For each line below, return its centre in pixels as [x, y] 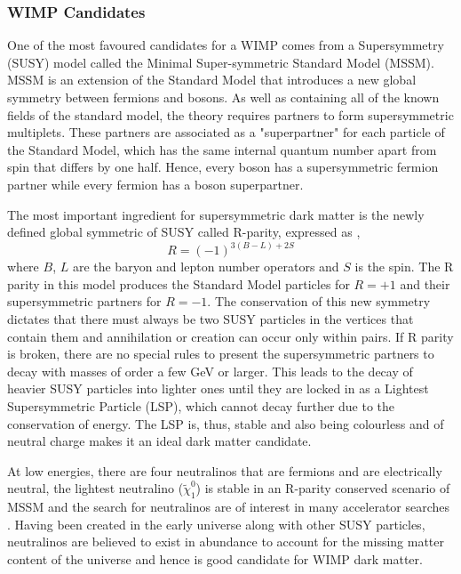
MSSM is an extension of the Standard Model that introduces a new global [212, 80]
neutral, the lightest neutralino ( [95, 488]
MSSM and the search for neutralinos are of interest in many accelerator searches [229, 507]
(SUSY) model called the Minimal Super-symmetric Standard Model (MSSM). [221, 62]
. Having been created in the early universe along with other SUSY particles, [216, 524]
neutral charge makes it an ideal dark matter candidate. [159, 441]
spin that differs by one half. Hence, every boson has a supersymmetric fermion [223, 167]
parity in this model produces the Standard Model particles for [179, 283]
